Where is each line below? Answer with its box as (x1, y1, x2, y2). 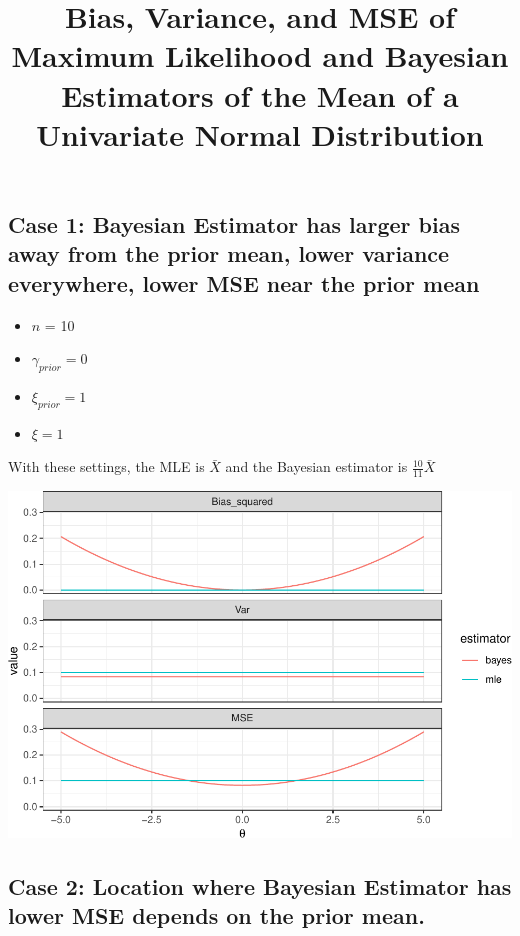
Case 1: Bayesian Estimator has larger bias (8, 208, 460, 239)
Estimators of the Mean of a (61, 74, 459, 115)
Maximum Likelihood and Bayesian (11, 35, 509, 76)
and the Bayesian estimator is (225, 456, 408, 477)
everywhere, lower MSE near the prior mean (8, 267, 480, 298)
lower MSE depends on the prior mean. (8, 900, 425, 931)
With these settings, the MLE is (8, 456, 205, 477)
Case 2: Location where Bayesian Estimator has (8, 870, 512, 901)
